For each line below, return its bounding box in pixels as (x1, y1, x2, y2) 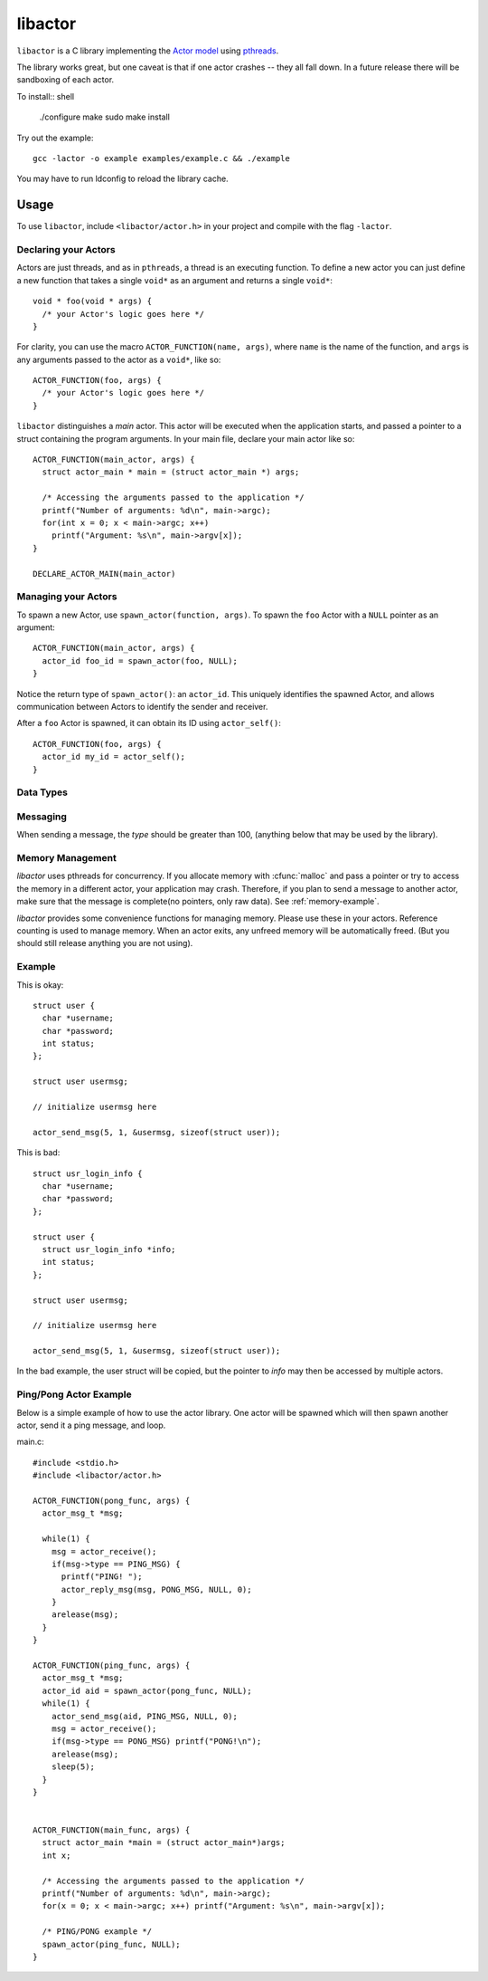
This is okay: (16, 979, 64, 990)
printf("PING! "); (61, 1572, 143, 1582)
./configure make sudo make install (39, 111, 171, 122)
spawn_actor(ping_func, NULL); (42, 1938, 181, 1949)
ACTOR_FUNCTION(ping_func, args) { (33, 1660, 191, 1670)
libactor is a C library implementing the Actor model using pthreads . (16, 45, 279, 56)
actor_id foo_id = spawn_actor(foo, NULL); (42, 656, 239, 665)
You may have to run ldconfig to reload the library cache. (16, 173, 230, 185)
